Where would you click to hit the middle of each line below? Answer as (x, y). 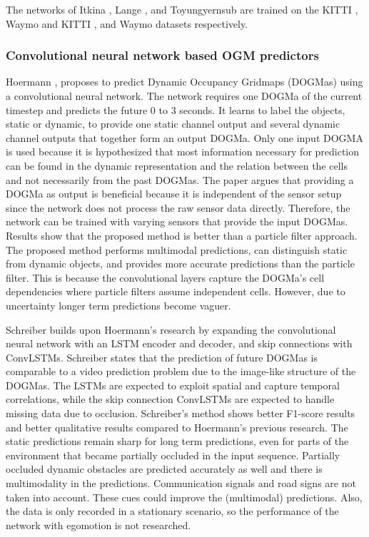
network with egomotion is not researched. (98, 525)
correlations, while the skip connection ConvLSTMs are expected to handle (170, 399)
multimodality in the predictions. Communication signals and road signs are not (181, 483)
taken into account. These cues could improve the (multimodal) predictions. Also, (184, 497)
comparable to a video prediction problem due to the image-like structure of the (181, 371)
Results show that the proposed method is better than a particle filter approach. (182, 235)
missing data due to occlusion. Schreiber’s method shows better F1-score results (181, 413)
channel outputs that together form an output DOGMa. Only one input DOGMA (184, 137)
